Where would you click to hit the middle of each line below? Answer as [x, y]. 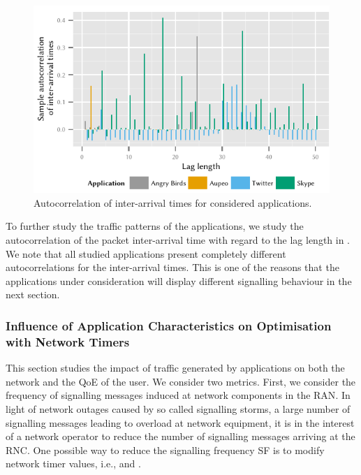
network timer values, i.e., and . [73, 463]
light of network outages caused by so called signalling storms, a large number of [178, 408]
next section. [33, 294]
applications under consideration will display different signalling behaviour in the [179, 280]
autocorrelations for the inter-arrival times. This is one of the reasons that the [172, 267]
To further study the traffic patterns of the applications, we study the [155, 226]
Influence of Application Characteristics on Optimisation [169, 325]
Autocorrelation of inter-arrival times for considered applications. [173, 202]
